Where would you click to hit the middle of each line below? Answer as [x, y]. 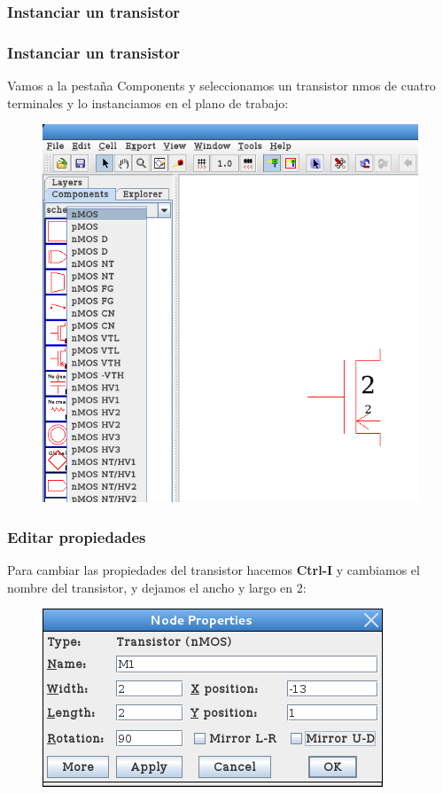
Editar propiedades [77, 536]
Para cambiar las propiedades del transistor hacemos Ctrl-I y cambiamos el [214, 570]
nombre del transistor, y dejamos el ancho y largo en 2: [157, 587]
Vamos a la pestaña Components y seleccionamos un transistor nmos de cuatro [221, 86]
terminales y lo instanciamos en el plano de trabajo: [148, 102]
